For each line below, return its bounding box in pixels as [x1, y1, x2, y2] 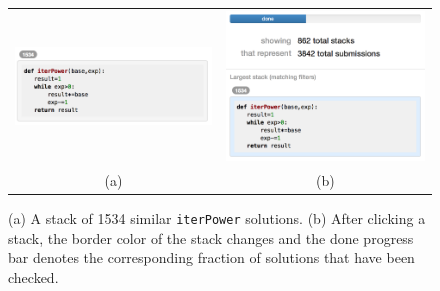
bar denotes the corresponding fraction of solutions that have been [8, 247, 415, 268]
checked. [8, 266, 59, 287]
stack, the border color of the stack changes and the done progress [8, 227, 414, 248]
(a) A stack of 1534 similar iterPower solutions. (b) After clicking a [8, 208, 426, 228]
